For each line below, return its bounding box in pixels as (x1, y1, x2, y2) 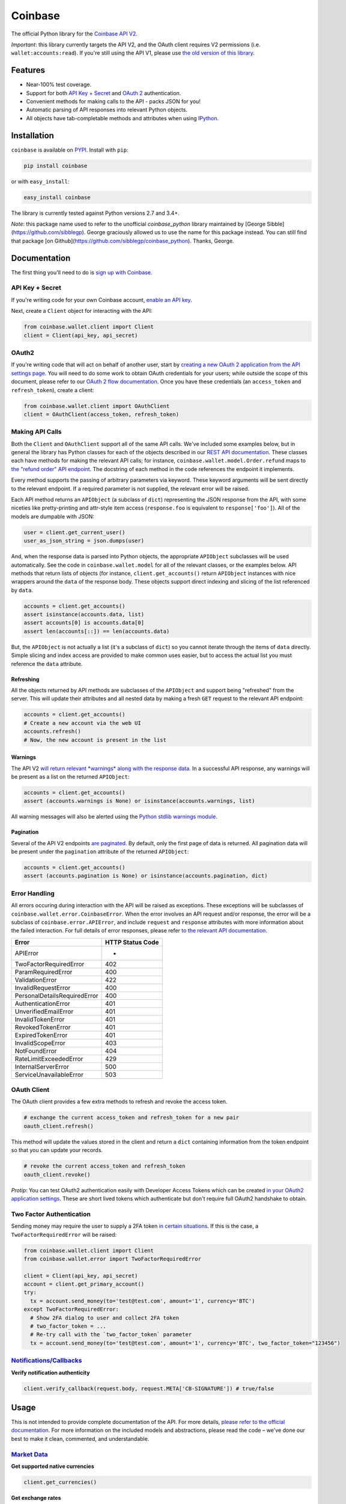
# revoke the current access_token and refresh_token (23, 1163, 186, 1170)
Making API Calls (11, 428, 62, 436)
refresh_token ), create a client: (11, 386, 94, 393)
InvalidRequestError (14, 984, 71, 992)
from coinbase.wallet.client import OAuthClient (23, 402, 170, 409)
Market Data (11, 1450, 48, 1458)
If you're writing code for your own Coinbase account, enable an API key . (11, 296, 192, 303)
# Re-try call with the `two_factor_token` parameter (30, 1331, 192, 1338)
